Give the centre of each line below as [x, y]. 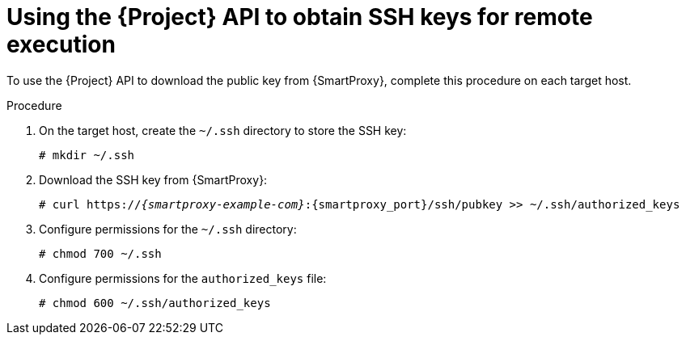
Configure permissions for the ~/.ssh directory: [168, 229]
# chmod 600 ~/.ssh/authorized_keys [155, 303]
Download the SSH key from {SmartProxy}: [153, 179]
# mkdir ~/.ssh [87, 155]
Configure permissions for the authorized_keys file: [183, 278]
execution [61, 44]
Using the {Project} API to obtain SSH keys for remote [300, 17]
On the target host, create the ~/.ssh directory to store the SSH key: [223, 130]
